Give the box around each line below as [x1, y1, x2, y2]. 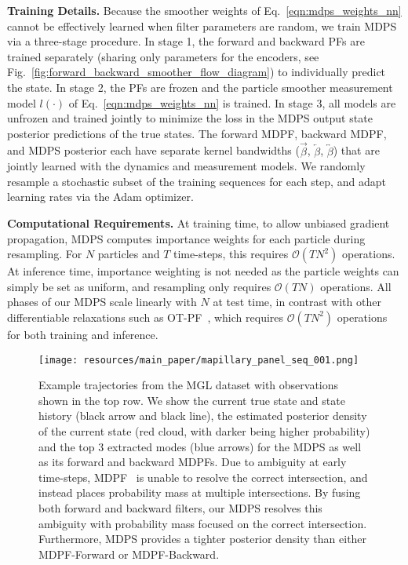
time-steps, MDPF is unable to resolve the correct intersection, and [38, 468, 368, 485]
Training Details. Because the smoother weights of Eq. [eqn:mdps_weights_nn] [7, 2, 402, 18]
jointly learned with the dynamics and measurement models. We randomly [7, 158, 366, 174]
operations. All [320, 278, 392, 294]
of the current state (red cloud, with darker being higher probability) [38, 422, 370, 439]
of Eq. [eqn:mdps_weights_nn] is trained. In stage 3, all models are [68, 94, 396, 111]
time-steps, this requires [173, 246, 289, 262]
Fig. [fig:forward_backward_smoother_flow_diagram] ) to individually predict [7, 64, 386, 80]
